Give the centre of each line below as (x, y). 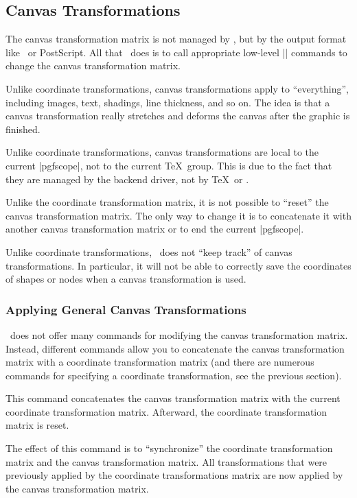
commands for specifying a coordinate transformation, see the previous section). (174, 375)
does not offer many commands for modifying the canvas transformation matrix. (179, 334)
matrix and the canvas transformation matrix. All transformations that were (166, 461)
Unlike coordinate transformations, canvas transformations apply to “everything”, (177, 88)
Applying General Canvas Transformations (126, 309)
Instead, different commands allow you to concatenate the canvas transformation (175, 348)
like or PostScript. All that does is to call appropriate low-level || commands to (176, 52)
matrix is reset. (37, 425)
